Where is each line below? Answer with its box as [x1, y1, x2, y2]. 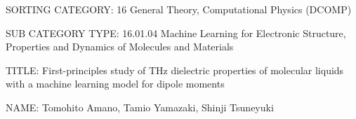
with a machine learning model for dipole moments [6, 76, 225, 91]
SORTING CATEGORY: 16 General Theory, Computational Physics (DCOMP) [6, 2, 352, 16]
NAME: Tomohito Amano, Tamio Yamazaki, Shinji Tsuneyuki [6, 99, 274, 114]
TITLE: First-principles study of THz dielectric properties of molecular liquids [6, 62, 344, 77]
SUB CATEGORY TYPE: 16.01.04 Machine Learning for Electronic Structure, [6, 25, 346, 40]
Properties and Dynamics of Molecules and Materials [6, 39, 234, 54]
